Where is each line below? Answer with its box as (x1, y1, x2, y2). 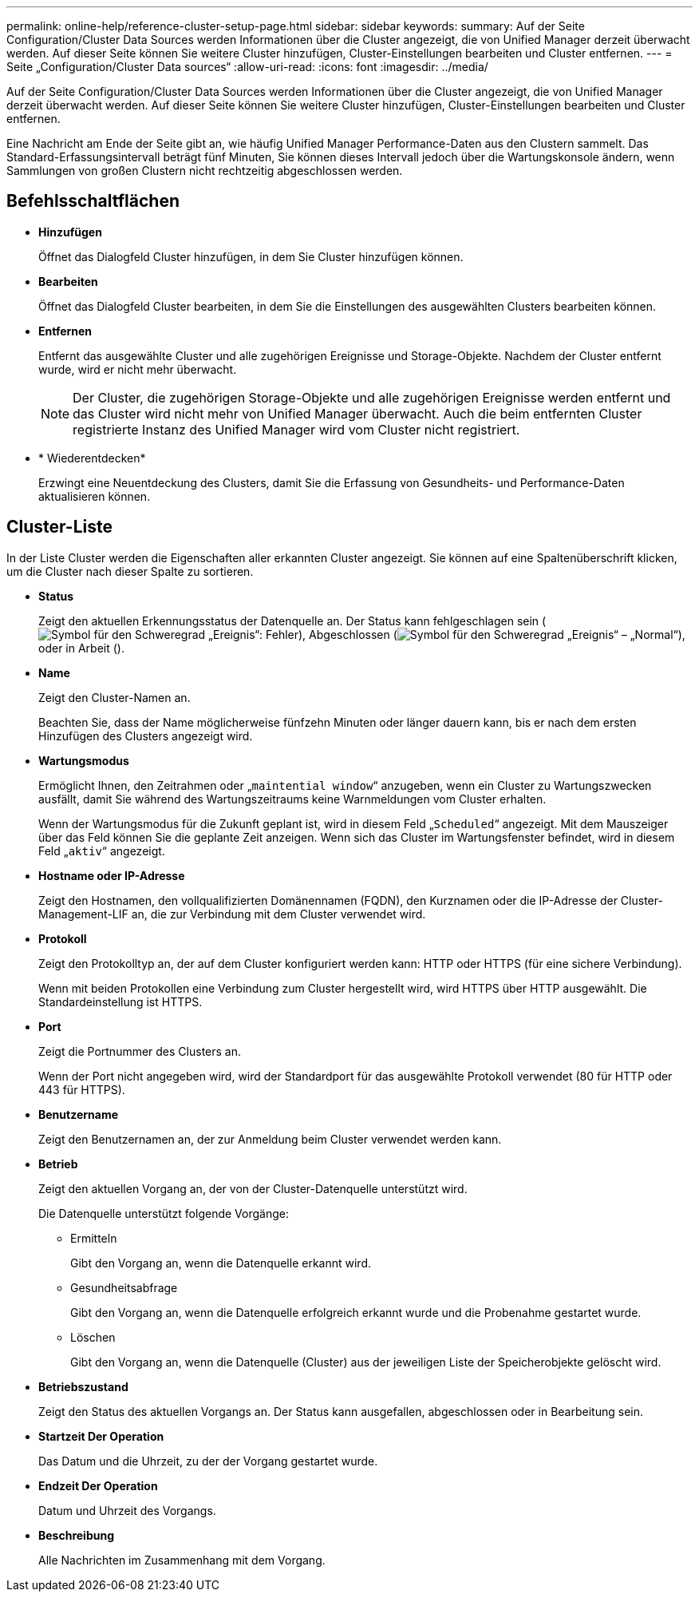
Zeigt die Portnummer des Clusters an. (38, 1044, 242, 1058)
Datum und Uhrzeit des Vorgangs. (38, 1503, 216, 1517)
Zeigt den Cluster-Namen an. (38, 690, 191, 704)
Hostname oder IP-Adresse (38, 868, 185, 882)
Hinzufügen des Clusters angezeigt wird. (38, 728, 253, 743)
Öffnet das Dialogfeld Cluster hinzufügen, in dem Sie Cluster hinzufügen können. (38, 249, 464, 264)
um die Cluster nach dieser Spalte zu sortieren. (6, 564, 254, 578)
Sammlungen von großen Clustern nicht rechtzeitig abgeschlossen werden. (6, 164, 403, 177)
